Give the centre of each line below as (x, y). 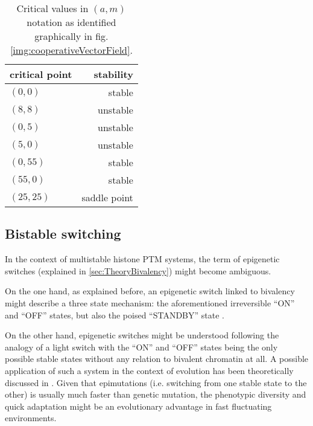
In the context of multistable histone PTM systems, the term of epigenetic (142, 259)
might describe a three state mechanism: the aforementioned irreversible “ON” (150, 302)
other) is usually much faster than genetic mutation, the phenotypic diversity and (156, 394)
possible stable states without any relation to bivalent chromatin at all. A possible (157, 359)
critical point (41, 74)
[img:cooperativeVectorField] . (71, 50)
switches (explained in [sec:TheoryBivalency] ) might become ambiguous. (138, 270)
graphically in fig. (71, 36)
